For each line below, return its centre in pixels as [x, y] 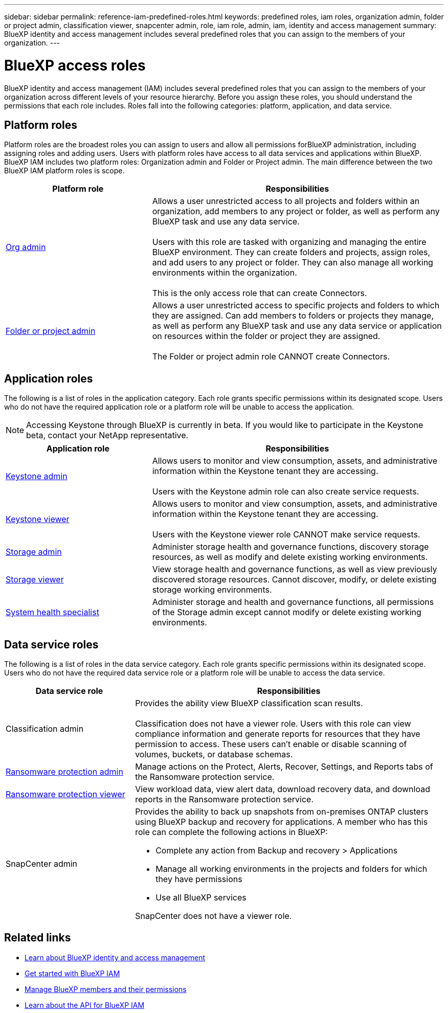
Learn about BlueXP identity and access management [115, 957]
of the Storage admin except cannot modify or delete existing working [287, 612]
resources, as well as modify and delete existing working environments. [290, 557]
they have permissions [199, 879]
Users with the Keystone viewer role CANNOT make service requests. [286, 535]
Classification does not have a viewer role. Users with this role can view [273, 724]
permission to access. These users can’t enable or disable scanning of [271, 744]
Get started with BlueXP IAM [72, 973]
